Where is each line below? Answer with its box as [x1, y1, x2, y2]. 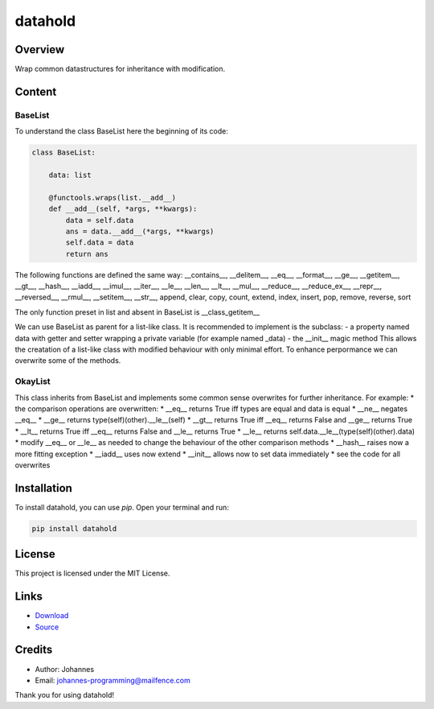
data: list [48, 170, 92, 179]
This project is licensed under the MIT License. [14, 568, 170, 579]
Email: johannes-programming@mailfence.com [35, 675, 190, 685]
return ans [65, 249, 108, 258]
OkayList [14, 376, 51, 387]
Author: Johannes [35, 664, 95, 674]
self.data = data [65, 238, 134, 247]
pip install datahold [31, 524, 117, 533]
